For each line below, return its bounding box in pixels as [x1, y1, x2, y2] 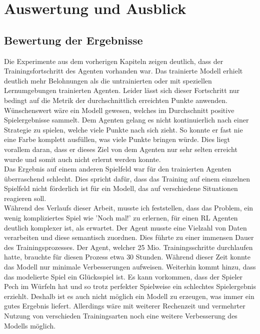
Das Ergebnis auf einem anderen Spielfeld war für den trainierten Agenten [4, 163, 231, 174]
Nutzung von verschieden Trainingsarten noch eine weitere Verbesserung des [4, 310, 237, 321]
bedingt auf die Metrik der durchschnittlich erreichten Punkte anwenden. [4, 94, 227, 105]
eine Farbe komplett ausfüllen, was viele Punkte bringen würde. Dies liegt [4, 134, 230, 144]
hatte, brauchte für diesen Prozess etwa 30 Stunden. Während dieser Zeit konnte [4, 251, 251, 262]
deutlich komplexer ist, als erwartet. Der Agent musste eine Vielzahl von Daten [4, 222, 247, 232]
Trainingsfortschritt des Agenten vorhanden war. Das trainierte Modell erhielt [4, 65, 243, 76]
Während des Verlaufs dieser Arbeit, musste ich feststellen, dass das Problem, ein [4, 202, 253, 213]
